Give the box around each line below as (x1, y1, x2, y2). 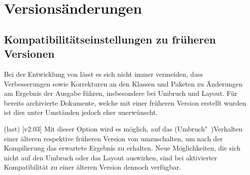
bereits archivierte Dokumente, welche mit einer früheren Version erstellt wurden (4, 97, 247, 108)
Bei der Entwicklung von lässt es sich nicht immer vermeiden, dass (4, 68, 203, 79)
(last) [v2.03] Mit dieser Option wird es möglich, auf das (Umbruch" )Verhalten (4, 123, 243, 133)
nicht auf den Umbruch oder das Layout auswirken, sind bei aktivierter (4, 152, 217, 162)
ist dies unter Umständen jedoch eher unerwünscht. (4, 107, 158, 117)
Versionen (4, 46, 55, 61)
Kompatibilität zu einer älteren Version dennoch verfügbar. (4, 162, 181, 172)
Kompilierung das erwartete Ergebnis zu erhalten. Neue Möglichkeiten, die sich (4, 143, 241, 153)
